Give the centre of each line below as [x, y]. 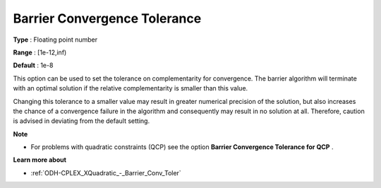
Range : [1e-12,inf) [40, 52]
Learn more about [40, 160]
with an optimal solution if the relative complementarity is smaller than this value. [131, 88]
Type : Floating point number [55, 40]
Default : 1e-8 [33, 65]
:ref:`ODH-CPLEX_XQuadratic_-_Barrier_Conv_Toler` [106, 172]
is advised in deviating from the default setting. [81, 121]
